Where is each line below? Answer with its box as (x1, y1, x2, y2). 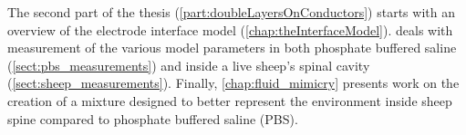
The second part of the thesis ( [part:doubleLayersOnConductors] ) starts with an (7, 3, 455, 21)
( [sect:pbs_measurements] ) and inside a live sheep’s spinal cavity (7, 55, 370, 74)
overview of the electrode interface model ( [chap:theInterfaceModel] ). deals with (7, 20, 453, 39)
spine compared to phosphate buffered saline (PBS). (7, 109, 298, 128)
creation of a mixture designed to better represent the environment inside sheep (7, 91, 452, 110)
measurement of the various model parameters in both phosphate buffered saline (7, 38, 457, 57)
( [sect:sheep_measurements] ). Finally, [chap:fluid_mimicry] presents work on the (7, 73, 460, 92)
